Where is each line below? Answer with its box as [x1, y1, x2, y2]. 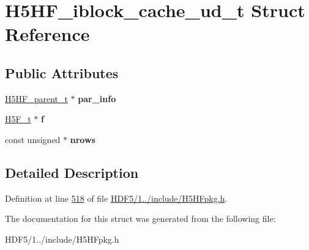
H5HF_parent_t [5, 92, 68, 105]
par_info [78, 92, 116, 105]
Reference [5, 21, 90, 46]
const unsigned [5, 133, 61, 145]
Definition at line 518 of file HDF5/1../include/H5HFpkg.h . [5, 191, 228, 204]
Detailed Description [5, 163, 139, 182]
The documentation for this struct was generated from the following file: [5, 212, 276, 225]
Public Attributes [5, 63, 119, 82]
